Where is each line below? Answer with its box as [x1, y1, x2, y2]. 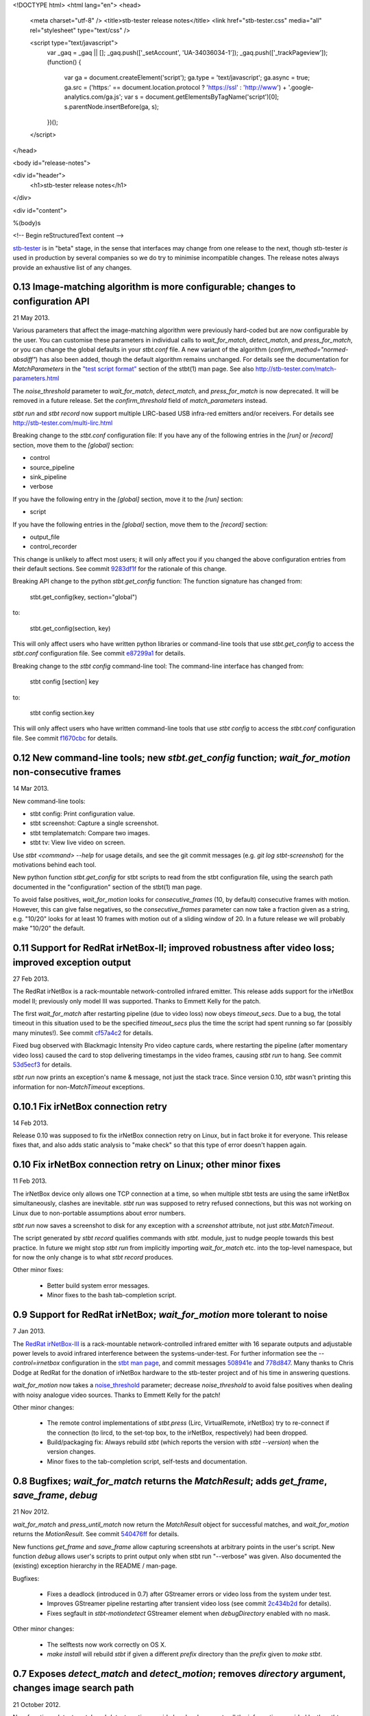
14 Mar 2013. [12, 785, 49, 793]
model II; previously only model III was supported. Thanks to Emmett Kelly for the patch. [12, 997, 261, 1005]
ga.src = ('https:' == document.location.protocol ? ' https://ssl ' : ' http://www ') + [64, 83, 287, 91]
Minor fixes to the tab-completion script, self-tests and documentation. [47, 1457, 247, 1465]
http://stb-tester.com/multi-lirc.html [12, 419, 113, 427]
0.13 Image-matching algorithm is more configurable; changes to [12, 281, 296, 293]
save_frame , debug [12, 1489, 98, 1501]
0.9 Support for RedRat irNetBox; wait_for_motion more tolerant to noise [12, 1309, 328, 1321]
